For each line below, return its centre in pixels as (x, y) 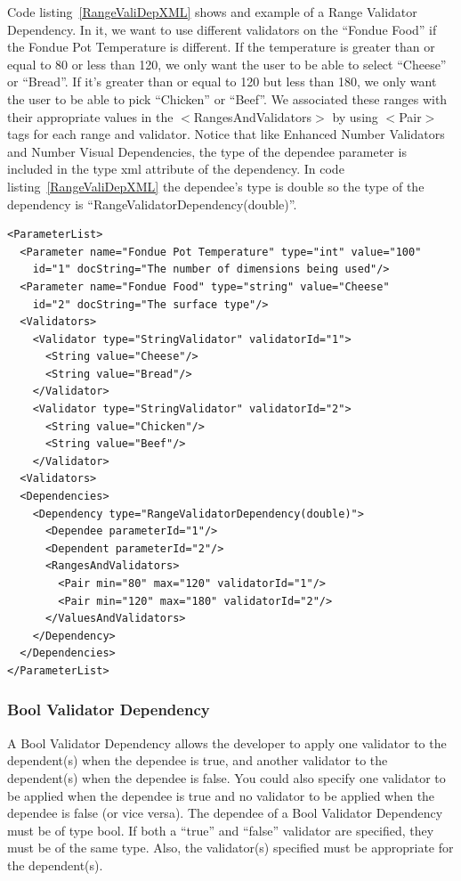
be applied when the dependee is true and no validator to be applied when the (221, 795)
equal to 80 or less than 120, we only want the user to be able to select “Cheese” (227, 64)
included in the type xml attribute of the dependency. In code (176, 169)
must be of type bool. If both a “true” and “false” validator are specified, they (221, 830)
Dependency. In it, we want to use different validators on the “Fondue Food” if (222, 29)
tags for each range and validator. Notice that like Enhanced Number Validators (226, 134)
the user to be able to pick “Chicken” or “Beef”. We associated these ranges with (227, 98)
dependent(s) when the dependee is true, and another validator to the (198, 760)
